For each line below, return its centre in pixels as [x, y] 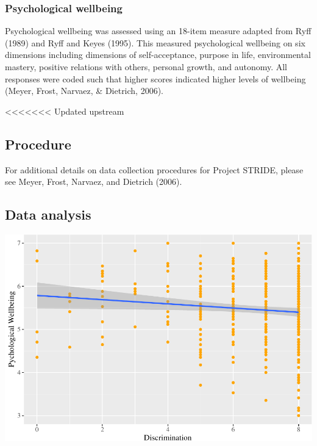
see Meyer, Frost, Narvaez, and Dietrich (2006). [94, 182]
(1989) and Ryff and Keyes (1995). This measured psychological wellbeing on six [155, 42]
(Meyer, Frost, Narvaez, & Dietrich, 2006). [84, 91]
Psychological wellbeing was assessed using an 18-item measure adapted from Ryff [158, 31]
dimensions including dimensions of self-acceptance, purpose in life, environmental [158, 55]
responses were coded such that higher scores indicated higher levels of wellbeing [155, 78]
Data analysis [48, 214]
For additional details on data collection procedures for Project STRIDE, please [154, 169]
